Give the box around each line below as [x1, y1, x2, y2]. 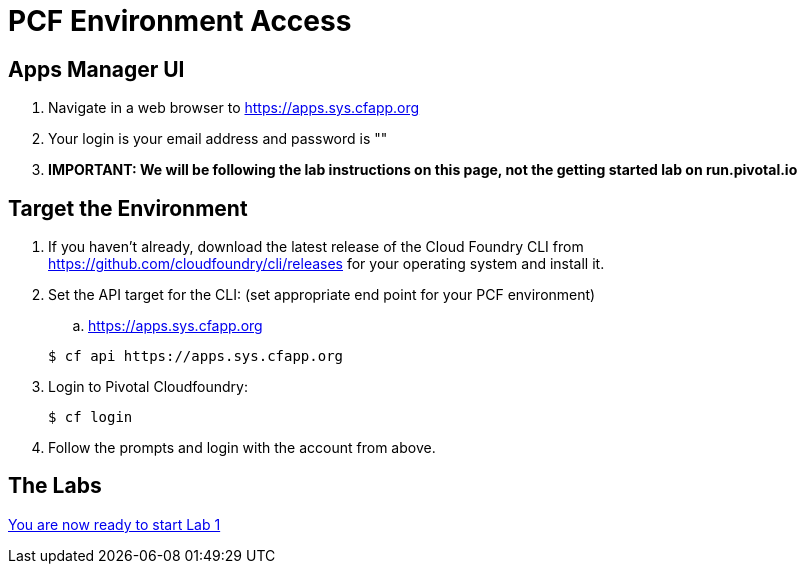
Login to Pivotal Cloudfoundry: [48, 378, 248, 396]
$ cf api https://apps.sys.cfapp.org [48, 348, 344, 365]
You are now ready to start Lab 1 [8, 515, 221, 533]
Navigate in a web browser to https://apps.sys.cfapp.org [48, 99, 420, 117]
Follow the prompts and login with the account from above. [48, 439, 436, 457]
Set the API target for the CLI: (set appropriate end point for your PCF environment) [48, 286, 596, 304]
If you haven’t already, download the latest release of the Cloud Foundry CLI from [48, 238, 584, 256]
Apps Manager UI [8, 56, 185, 82]
